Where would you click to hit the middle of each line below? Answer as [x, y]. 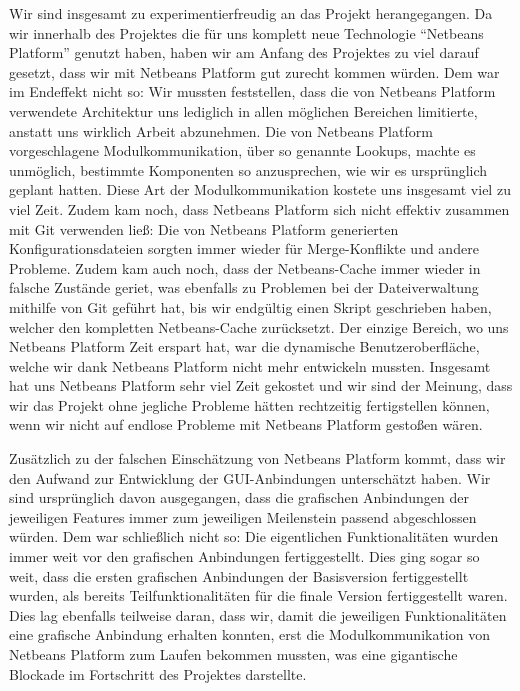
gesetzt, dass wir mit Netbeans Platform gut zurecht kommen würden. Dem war [254, 71]
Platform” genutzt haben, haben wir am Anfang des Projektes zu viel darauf [244, 52]
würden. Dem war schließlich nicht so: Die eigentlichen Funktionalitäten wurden [254, 536]
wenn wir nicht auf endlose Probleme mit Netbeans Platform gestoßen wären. [246, 424]
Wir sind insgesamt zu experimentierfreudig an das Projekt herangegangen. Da [251, 13]
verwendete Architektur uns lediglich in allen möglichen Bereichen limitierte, [243, 110]
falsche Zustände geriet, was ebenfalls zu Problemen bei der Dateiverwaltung [244, 287]
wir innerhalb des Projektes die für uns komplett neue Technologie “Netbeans [246, 32]
